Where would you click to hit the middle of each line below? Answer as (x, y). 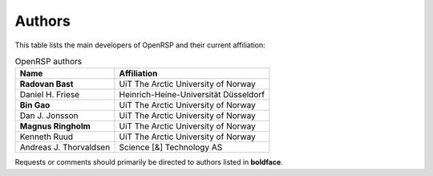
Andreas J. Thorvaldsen (65, 147)
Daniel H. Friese (50, 95)
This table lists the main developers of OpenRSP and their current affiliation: (140, 45)
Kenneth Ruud (47, 137)
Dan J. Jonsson (49, 116)
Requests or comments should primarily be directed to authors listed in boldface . (149, 162)
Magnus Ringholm (55, 126)
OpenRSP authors (49, 62)
